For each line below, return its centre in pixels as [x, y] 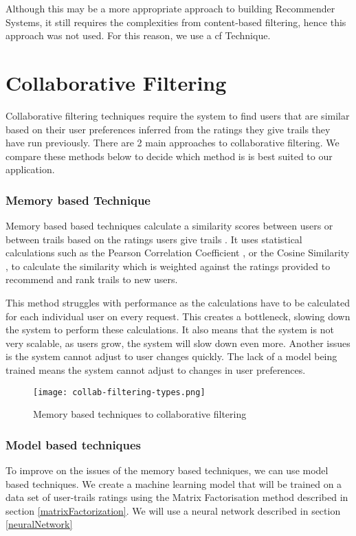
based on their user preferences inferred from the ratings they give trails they [168, 129]
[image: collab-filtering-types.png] [119, 392]
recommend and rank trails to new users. [92, 279]
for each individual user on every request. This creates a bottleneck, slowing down [178, 316]
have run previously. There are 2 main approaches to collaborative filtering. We [173, 143]
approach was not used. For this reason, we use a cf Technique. [138, 35]
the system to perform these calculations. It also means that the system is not [170, 330]
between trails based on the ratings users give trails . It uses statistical [154, 239]
